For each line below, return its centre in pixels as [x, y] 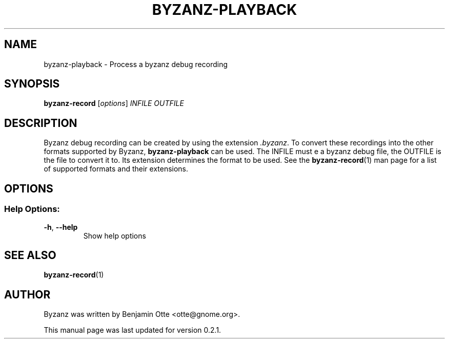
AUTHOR [27, 294]
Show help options [115, 235]
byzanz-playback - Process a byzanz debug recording [136, 64]
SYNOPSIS [32, 84]
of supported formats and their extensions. [116, 169]
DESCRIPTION [41, 123]
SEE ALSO [30, 255]
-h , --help [61, 227]
